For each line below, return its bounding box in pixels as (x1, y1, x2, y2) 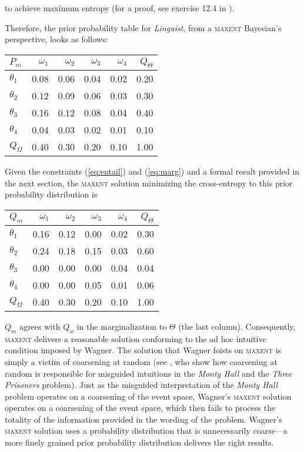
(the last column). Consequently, (178, 320, 296, 332)
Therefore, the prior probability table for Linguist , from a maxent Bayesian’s (5, 21, 282, 34)
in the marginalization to (76, 320, 167, 332)
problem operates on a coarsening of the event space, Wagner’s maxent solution (5, 390, 292, 402)
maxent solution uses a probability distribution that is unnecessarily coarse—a (5, 424, 288, 437)
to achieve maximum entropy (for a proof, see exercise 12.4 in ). (5, 2, 235, 14)
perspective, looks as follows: (5, 33, 108, 45)
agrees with (19, 320, 61, 332)
